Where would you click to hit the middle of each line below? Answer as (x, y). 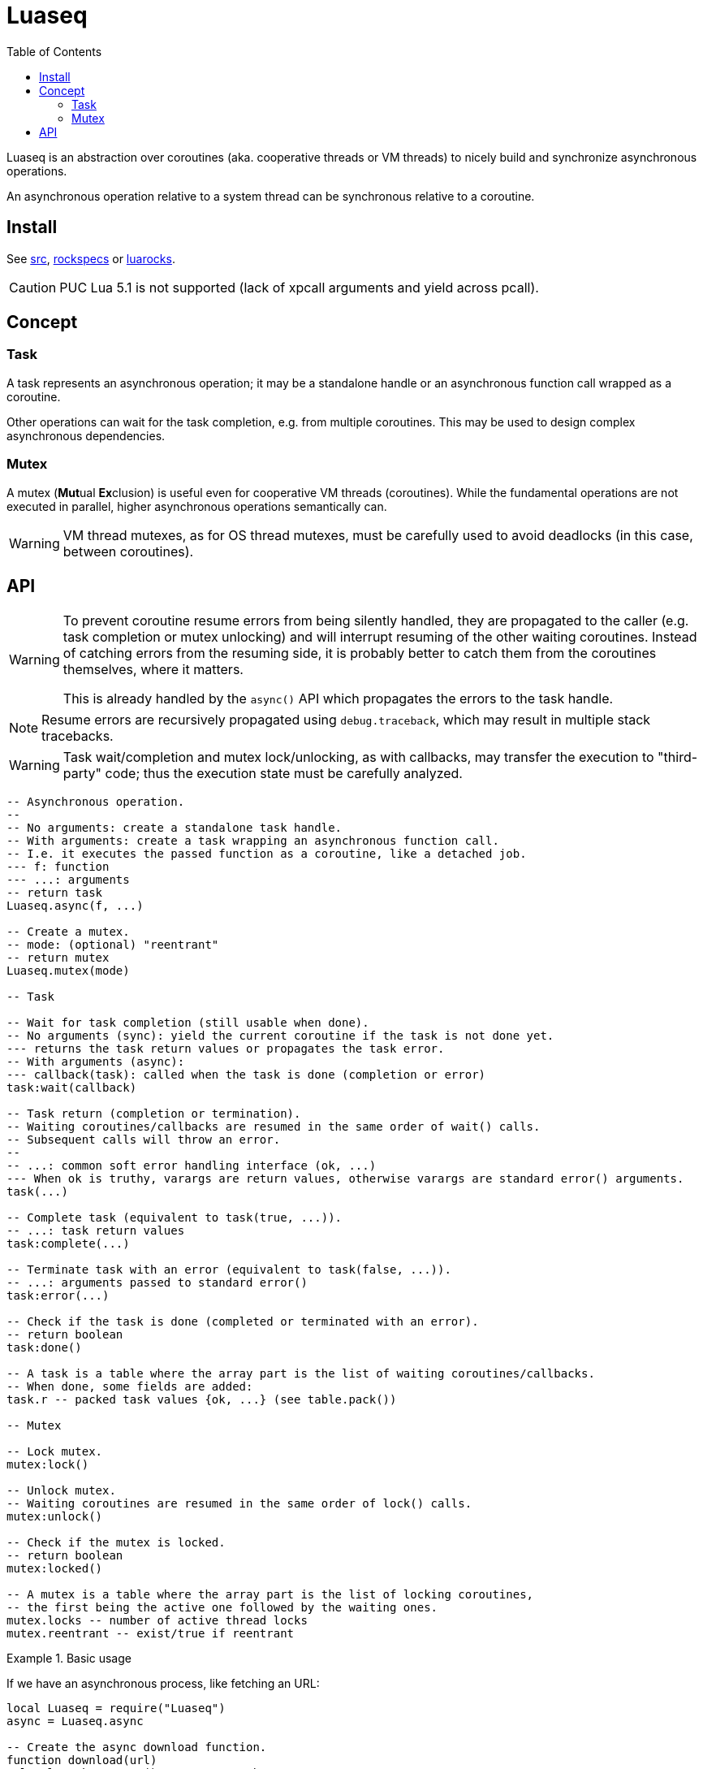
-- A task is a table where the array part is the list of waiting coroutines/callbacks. (301, 1374)
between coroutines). (128, 551)
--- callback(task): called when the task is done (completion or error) (246, 1075)
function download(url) (82, 1760)
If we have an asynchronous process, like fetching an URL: (163, 1684)
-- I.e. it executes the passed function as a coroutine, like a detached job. (267, 854)
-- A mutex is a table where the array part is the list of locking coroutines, (270, 1595)
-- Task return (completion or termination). (154, 1114)
